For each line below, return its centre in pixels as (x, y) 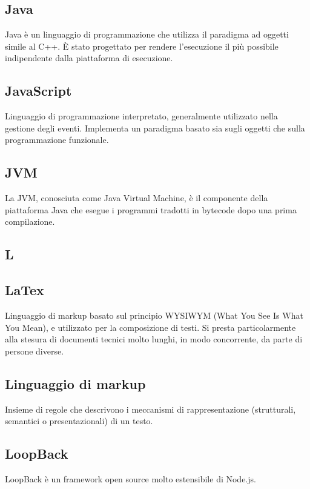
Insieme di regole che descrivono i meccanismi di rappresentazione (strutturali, (150, 409)
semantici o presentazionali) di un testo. (79, 421)
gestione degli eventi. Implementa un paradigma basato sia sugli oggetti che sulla (155, 128)
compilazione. (30, 221)
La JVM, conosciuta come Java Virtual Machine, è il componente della (137, 198)
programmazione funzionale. (57, 140)
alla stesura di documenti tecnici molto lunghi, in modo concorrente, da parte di (154, 339)
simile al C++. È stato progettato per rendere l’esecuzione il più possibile (142, 46)
